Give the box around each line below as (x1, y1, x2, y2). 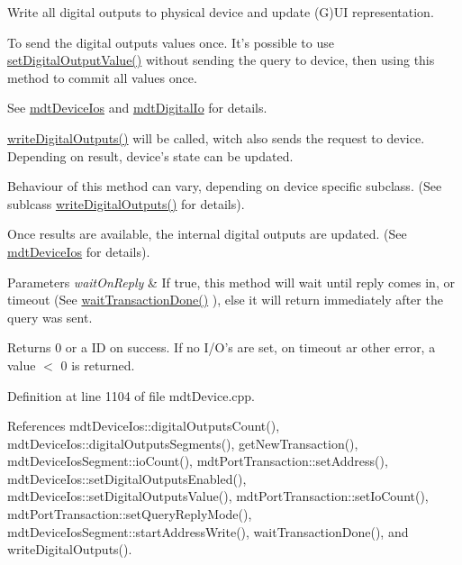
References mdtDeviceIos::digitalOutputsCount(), (7, 416, 280, 435)
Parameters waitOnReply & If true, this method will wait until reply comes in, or (7, 272, 455, 291)
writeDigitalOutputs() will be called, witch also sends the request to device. (7, 128, 425, 147)
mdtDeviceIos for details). (7, 241, 150, 260)
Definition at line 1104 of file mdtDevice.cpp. (7, 386, 255, 405)
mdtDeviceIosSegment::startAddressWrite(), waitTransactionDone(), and (7, 522, 409, 541)
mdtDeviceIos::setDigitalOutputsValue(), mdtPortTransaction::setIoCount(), (7, 487, 429, 506)
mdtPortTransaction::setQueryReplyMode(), (7, 505, 252, 524)
